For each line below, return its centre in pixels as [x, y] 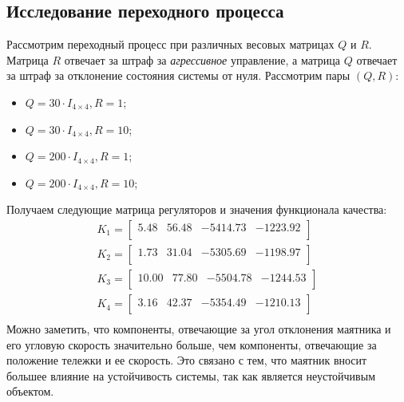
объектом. [30, 391]
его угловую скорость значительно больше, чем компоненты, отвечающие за [192, 344]
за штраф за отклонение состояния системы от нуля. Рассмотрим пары [178, 75]
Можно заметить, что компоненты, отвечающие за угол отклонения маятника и [199, 329]
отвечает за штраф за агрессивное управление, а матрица [202, 59]
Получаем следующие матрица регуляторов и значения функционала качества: [197, 209]
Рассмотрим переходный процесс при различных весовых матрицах [170, 44]
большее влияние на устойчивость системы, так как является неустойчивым [191, 375]
